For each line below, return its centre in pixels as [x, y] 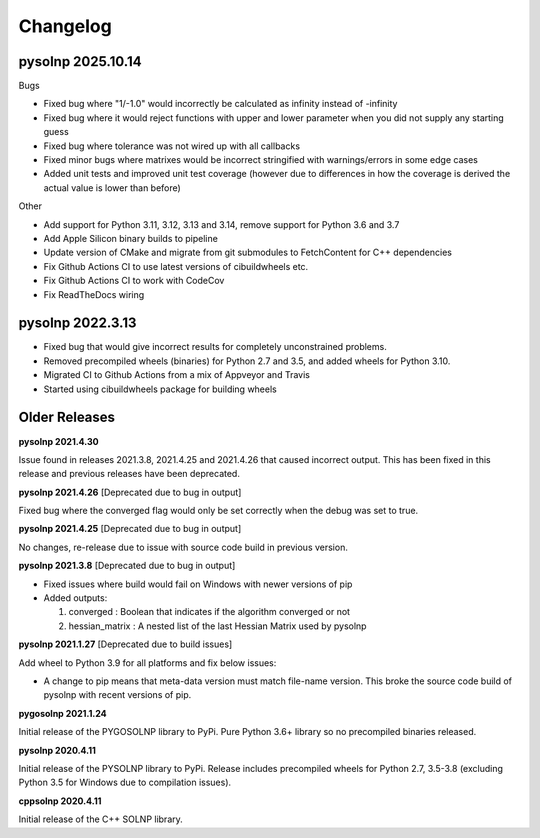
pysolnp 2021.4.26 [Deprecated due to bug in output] [130, 492]
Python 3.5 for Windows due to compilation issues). [125, 782]
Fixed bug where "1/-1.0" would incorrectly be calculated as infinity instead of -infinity [220, 104]
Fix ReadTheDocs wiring [94, 294]
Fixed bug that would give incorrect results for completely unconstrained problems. [215, 347]
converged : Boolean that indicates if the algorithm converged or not [209, 612]
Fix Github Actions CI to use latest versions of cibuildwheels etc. [176, 266]
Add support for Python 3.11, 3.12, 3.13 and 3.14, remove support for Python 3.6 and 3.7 [221, 224]
